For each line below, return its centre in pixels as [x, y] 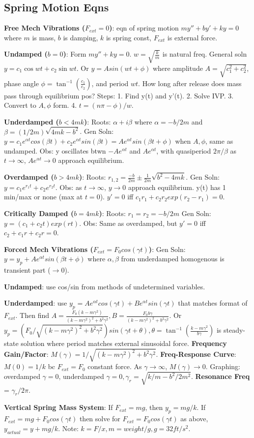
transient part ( [27, 270]
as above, [194, 419]
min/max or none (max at [43, 197]
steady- [235, 330]
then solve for [100, 419]
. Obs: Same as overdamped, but [128, 223]
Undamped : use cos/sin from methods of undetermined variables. [105, 286]
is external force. [192, 37]
